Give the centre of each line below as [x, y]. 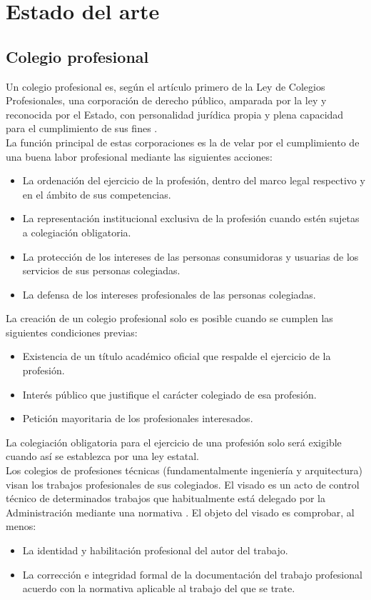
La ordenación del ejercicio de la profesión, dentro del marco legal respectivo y [194, 180]
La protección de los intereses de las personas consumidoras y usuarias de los [190, 256]
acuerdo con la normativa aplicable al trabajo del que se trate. [159, 588]
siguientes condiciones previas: [72, 332]
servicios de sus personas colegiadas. [101, 270]
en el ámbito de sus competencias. [97, 194]
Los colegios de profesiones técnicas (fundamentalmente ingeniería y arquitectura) [184, 470]
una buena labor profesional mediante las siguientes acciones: [139, 156]
